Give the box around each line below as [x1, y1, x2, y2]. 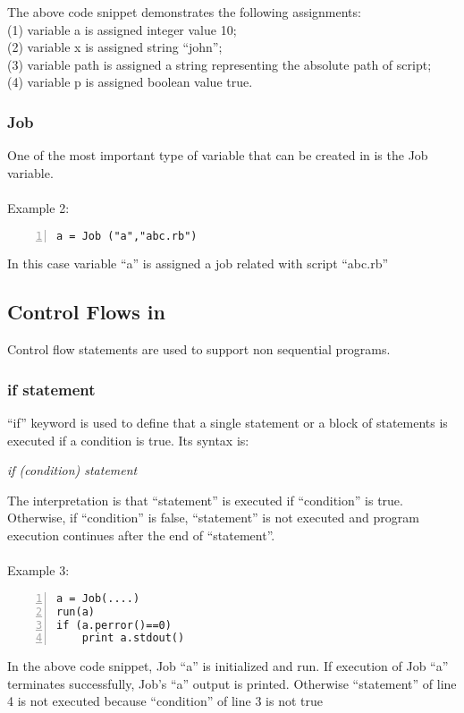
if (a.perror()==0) [56, 618, 172, 632]
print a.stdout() [81, 632, 185, 645]
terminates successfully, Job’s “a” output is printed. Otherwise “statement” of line [7, 674, 457, 692]
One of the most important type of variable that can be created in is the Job [7, 146, 428, 165]
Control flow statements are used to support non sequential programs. [7, 340, 391, 359]
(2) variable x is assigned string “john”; [7, 38, 223, 56]
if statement [7, 378, 96, 400]
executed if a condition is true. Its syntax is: [7, 430, 249, 449]
